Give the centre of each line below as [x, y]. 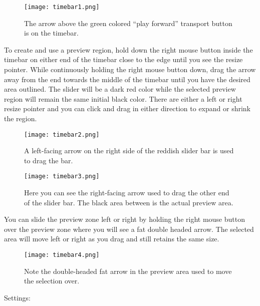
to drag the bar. [49, 160]
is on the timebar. [52, 33]
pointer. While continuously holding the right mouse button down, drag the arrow [130, 69]
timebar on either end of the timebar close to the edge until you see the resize [123, 59]
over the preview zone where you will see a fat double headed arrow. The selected [129, 229]
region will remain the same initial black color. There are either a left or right [123, 98]
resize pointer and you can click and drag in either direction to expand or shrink [127, 108]
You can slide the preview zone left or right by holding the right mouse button [124, 219]
